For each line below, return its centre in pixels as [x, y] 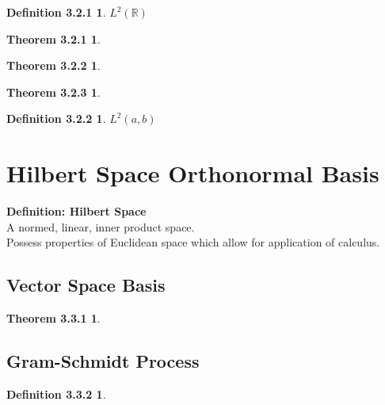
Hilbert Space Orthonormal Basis [193, 173]
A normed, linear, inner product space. [101, 226]
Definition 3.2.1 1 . [56, 12]
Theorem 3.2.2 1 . [53, 65]
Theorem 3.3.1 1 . [53, 318]
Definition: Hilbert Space [76, 211]
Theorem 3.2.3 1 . [53, 92]
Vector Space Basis [86, 285]
